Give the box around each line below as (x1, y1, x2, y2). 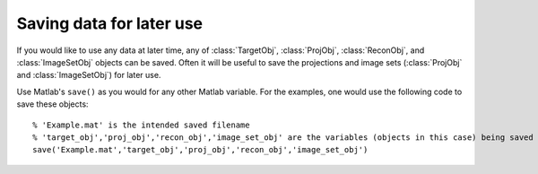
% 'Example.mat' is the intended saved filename (32, 119, 250, 130)
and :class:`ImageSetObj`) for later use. (16, 70, 161, 81)
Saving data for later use (16, 13, 204, 33)
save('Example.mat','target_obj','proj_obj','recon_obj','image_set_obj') (32, 144, 369, 155)
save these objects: (16, 99, 89, 109)
